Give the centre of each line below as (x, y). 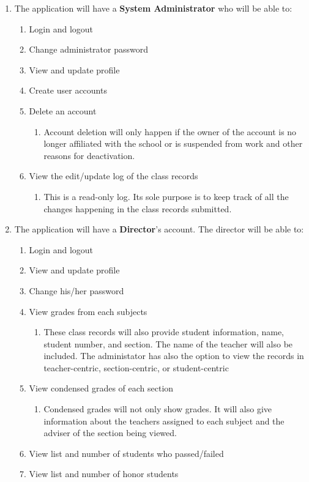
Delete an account (63, 110)
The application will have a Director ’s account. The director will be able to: (159, 229)
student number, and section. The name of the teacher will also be (168, 343)
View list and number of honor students (104, 474)
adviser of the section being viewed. (110, 433)
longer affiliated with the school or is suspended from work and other (173, 143)
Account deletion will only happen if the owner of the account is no (170, 131)
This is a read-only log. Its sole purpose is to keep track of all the (166, 196)
